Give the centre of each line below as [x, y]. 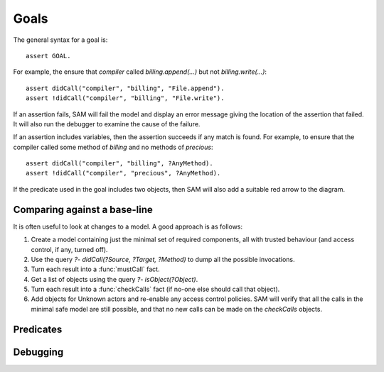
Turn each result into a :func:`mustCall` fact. [95, 269]
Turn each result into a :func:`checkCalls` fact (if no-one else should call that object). [155, 289]
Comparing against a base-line [83, 209]
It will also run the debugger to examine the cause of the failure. [107, 124]
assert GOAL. [48, 56]
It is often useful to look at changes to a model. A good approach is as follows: [128, 226]
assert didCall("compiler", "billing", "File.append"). [125, 88]
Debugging [38, 352]
